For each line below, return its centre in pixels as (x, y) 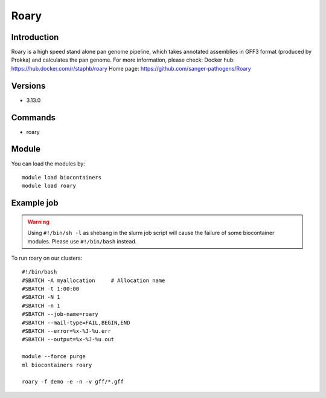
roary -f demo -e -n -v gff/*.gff (73, 382)
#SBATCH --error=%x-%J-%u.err (67, 331)
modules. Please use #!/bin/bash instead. (82, 241)
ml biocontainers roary (57, 365)
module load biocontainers (62, 177)
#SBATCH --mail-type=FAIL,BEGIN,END (76, 323)
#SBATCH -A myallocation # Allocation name (94, 280)
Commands (34, 117)
